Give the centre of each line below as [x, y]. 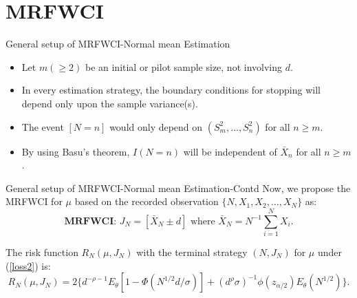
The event [43, 126]
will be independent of [230, 151]
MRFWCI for [34, 201]
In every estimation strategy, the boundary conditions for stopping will [171, 90]
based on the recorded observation [147, 201]
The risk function [42, 252]
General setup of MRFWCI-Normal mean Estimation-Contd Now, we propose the [178, 188]
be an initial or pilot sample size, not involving [184, 66]
